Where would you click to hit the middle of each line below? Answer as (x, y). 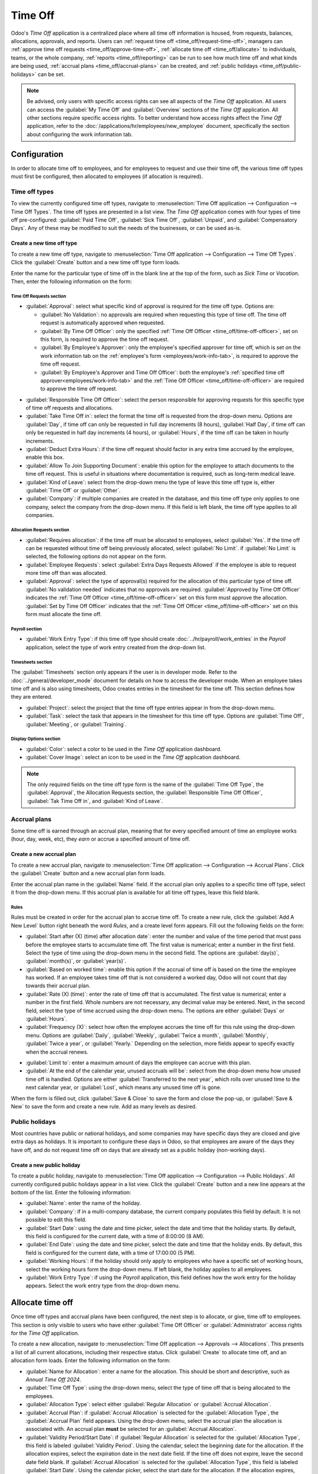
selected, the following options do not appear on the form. (96, 557)
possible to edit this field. (56, 1220)
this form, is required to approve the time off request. (105, 339)
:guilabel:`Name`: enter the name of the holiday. (83, 1203)
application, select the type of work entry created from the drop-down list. (116, 647)
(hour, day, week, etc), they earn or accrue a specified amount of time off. (101, 839)
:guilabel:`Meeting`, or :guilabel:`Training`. (76, 724)
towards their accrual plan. (58, 986)
